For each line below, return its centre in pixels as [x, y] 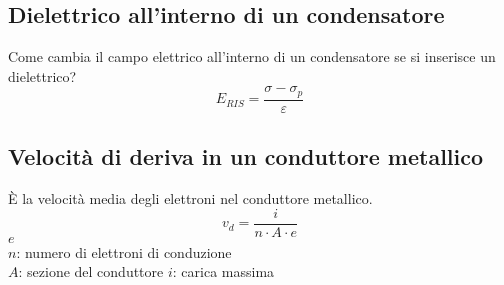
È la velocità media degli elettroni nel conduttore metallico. [190, 198]
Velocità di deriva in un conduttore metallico [246, 156]
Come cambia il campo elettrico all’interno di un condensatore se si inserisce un [252, 56]
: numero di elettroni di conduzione [124, 251]
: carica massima [223, 271]
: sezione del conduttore [91, 271]
